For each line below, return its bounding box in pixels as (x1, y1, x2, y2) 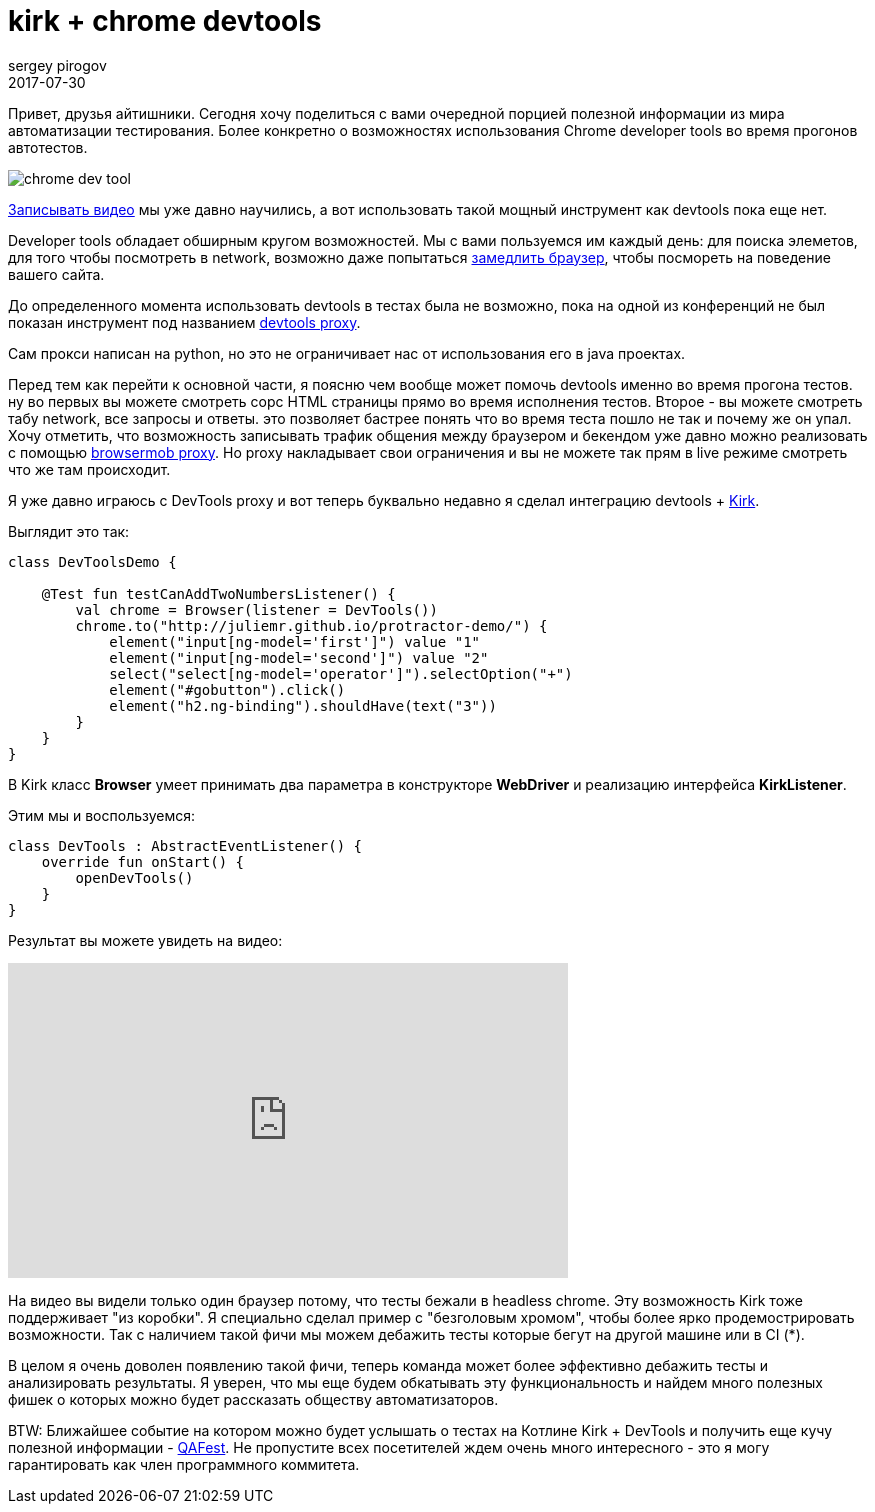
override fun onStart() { (41, 853, 245, 870)
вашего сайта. (8, 265, 105, 283)
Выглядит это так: (8, 522, 130, 540)
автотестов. (8, 138, 88, 156)
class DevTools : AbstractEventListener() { (8, 837, 363, 854)
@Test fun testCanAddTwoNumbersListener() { (41, 585, 396, 602)
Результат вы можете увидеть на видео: (8, 931, 283, 949)
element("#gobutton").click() (109, 681, 346, 698)
